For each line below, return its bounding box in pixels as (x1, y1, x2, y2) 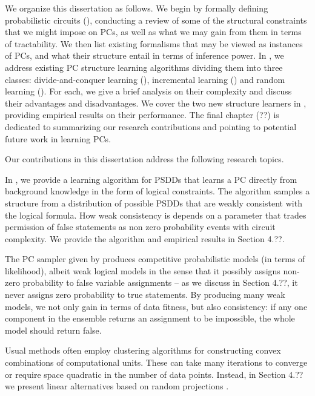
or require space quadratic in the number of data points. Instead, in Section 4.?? (5, 368, 303, 380)
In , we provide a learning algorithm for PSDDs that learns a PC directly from (5, 173, 297, 185)
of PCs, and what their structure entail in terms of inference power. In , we (5, 49, 284, 62)
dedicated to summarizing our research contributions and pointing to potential (5, 120, 297, 133)
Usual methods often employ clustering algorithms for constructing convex (5, 344, 281, 357)
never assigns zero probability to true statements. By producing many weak (5, 288, 285, 301)
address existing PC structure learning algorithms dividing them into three (5, 61, 283, 73)
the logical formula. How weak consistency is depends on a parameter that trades (5, 208, 307, 221)
